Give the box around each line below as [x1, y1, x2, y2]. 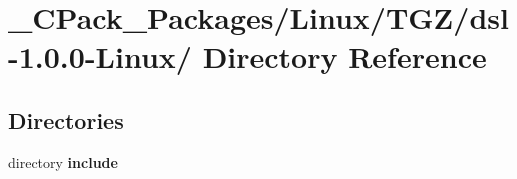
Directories [8, 104, 124, 135]
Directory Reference [202, 36, 487, 77]
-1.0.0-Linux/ [8, 36, 192, 77]
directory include [8, 151, 118, 172]
